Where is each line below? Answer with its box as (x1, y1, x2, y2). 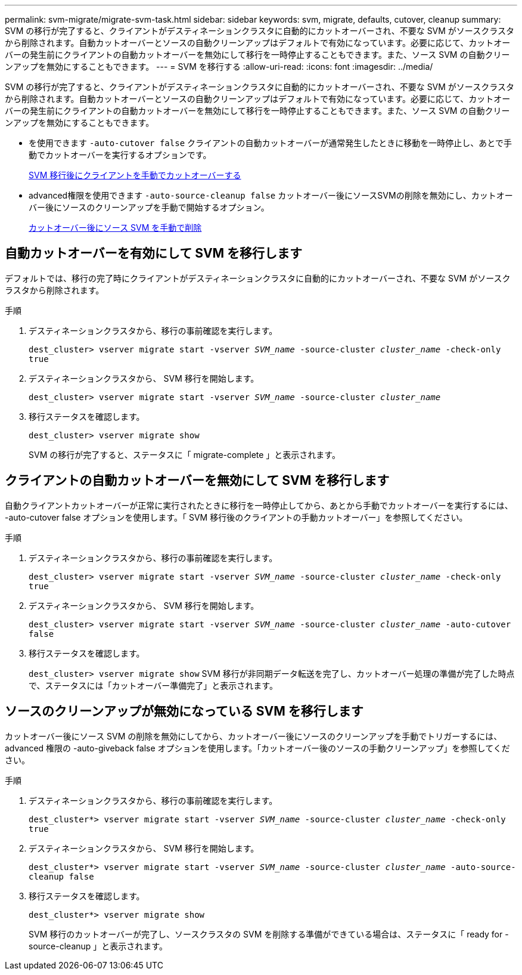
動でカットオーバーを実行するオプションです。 (29, 150, 212, 160)
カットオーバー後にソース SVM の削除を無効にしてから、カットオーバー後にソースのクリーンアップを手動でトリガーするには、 (5, 731, 502, 741)
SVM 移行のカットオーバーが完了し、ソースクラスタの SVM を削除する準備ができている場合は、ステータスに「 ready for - (29, 928, 509, 939)
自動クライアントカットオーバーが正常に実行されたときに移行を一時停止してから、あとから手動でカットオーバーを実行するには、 (5, 500, 513, 510)
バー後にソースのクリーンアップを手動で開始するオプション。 (29, 202, 269, 212)
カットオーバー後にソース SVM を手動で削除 (29, 222, 202, 233)
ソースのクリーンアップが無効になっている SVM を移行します (5, 704, 363, 719)
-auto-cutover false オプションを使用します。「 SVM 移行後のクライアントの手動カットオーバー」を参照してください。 (5, 512, 468, 522)
